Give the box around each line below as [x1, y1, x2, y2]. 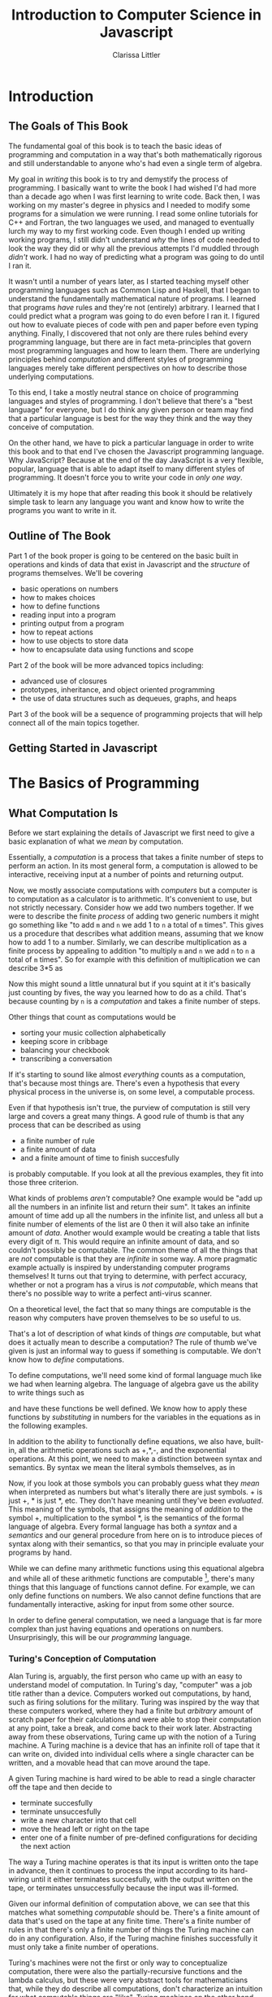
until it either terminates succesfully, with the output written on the [31, 1874, 253, 1884]
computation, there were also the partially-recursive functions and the [8, 1966, 243, 1976]
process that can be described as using [8, 1120, 141, 1130]
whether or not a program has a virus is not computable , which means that [8, 1279, 258, 1289]
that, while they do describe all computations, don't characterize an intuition [8, 1983, 263, 1993]
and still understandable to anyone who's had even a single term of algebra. [8, 158, 262, 168]
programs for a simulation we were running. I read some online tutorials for [8, 208, 258, 218]
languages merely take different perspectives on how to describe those [8, 362, 248, 372]
